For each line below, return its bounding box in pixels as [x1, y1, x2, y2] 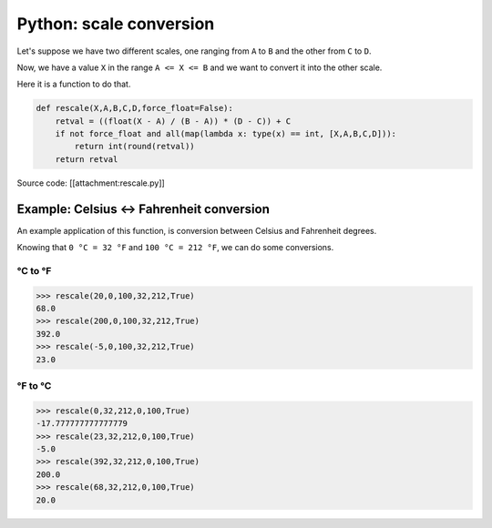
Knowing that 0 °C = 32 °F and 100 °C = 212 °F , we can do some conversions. [16, 242, 334, 253]
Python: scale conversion [16, 14, 215, 34]
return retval [55, 154, 118, 164]
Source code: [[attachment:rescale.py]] [16, 178, 166, 188]
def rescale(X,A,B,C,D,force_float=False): [36, 103, 234, 114]
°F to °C [16, 380, 52, 392]
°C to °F [16, 264, 52, 277]
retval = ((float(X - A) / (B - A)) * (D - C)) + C [55, 116, 292, 127]
